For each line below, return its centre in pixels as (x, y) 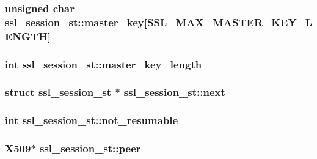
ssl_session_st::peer (90, 148)
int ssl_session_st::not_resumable (92, 120)
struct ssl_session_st (58, 92)
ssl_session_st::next (174, 92)
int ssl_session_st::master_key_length (104, 64)
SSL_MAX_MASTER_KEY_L (230, 22)
